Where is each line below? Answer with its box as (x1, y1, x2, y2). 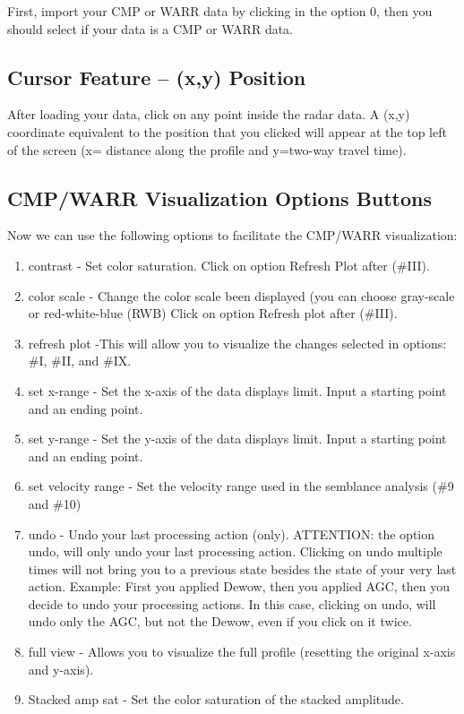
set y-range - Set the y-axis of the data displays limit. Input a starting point (28, 429, 447, 448)
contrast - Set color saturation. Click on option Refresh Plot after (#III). (28, 255, 430, 274)
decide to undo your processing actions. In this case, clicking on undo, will (28, 594, 436, 613)
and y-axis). (28, 659, 94, 678)
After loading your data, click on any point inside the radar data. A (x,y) (7, 105, 410, 124)
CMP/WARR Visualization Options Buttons (7, 184, 433, 211)
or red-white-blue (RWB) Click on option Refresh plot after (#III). (28, 304, 398, 323)
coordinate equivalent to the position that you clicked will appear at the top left (7, 122, 447, 141)
